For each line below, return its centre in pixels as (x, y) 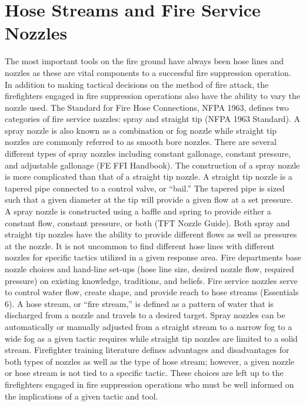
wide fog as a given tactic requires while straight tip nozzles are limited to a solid (151, 338)
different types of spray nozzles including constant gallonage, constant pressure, (148, 154)
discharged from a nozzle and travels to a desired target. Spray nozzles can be (145, 315)
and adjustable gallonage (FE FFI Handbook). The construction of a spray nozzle (152, 165)
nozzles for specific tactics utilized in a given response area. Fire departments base (153, 257)
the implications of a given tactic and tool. (82, 396)
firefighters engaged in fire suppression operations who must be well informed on (149, 384)
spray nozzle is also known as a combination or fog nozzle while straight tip (141, 130)
